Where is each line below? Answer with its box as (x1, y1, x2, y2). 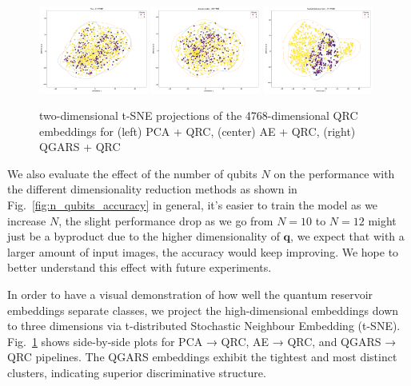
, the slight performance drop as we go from (58, 212, 273, 229)
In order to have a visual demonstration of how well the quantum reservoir (7, 286, 373, 303)
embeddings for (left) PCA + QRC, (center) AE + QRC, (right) (39, 122, 356, 139)
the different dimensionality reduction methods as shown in (7, 181, 297, 197)
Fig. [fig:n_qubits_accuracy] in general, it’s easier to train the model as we (7, 197, 378, 213)
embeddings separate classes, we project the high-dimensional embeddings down (7, 301, 399, 318)
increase (7, 212, 46, 229)
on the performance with (273, 165, 395, 181)
